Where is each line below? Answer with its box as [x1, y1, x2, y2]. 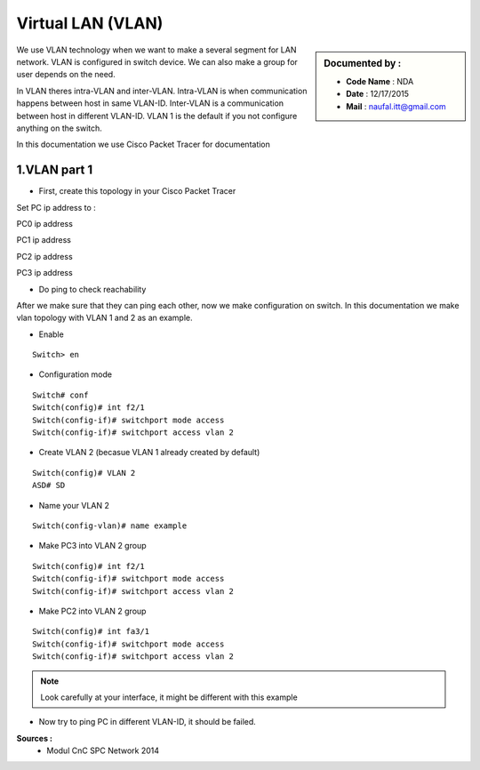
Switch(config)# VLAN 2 [32, 468, 136, 477]
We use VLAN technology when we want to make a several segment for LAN [16, 44, 297, 55]
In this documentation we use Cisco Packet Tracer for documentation [16, 139, 271, 150]
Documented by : [324, 57, 402, 69]
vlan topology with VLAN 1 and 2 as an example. [16, 312, 193, 324]
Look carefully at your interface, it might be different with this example [40, 692, 298, 702]
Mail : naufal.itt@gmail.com [346, 100, 446, 111]
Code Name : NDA [346, 76, 414, 86]
